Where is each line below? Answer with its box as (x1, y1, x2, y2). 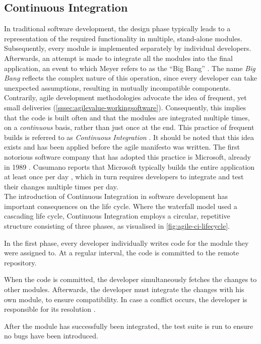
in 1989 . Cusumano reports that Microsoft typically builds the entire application (4, 161, 255, 172)
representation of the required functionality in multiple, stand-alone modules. (4, 33, 242, 43)
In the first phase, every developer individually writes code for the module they (4, 237, 249, 248)
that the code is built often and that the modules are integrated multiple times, (4, 112, 250, 122)
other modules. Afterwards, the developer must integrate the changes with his (4, 284, 244, 295)
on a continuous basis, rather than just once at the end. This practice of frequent (4, 122, 254, 132)
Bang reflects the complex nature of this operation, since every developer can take (4, 73, 257, 83)
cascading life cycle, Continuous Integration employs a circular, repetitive (4, 211, 230, 221)
